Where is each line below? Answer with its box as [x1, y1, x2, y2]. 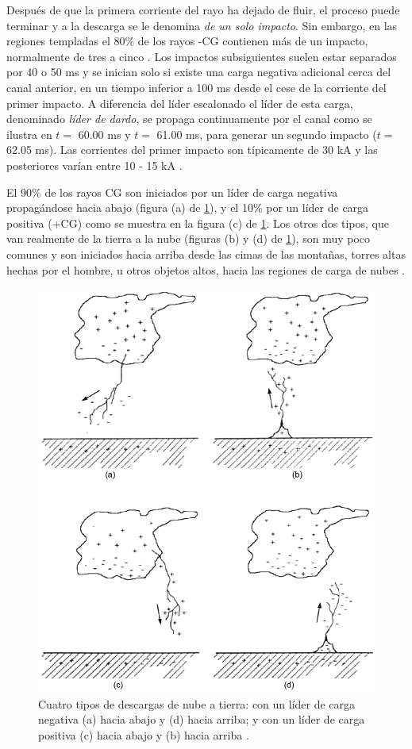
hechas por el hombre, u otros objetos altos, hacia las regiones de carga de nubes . [6, 261, 405, 278]
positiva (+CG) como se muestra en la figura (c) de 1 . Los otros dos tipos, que [6, 214, 389, 231]
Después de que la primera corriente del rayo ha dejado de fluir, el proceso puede [6, 2, 400, 17]
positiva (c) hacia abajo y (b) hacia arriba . [38, 726, 249, 743]
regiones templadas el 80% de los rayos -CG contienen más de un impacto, [6, 33, 368, 49]
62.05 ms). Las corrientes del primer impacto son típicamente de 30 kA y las [6, 141, 378, 158]
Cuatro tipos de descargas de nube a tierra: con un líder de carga [38, 695, 356, 712]
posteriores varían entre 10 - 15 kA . [6, 156, 183, 173]
